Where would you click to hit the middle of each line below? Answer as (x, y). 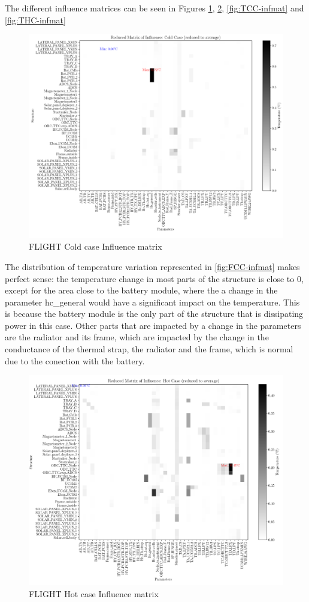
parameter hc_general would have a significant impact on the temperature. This (152, 302)
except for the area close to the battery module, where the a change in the (141, 290)
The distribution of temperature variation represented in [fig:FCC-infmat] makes (152, 266)
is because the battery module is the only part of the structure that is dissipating (154, 314)
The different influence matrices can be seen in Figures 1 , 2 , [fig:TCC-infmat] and (154, 8)
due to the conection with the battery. (75, 360)
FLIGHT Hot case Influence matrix (94, 593)
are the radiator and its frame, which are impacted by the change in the (137, 337)
